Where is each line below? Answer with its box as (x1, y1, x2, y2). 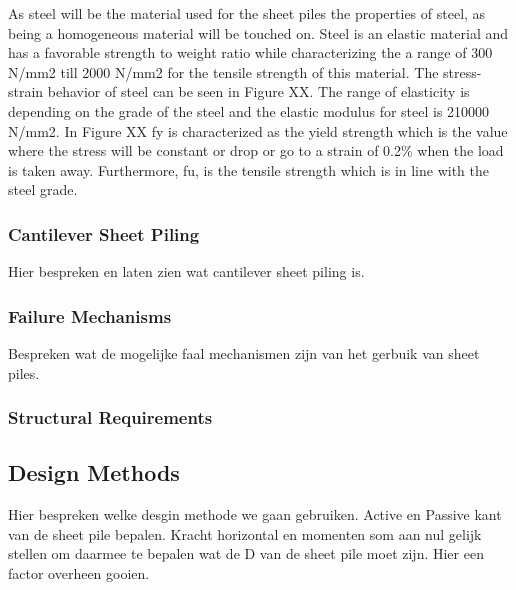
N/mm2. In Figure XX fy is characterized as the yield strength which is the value (8, 120, 508, 141)
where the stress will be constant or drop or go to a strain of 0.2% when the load (8, 140, 504, 161)
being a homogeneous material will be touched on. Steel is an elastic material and (8, 22, 509, 43)
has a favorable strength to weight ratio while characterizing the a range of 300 (8, 42, 493, 63)
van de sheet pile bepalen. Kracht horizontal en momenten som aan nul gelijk (8, 523, 482, 544)
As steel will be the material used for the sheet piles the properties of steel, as (8, 3, 486, 23)
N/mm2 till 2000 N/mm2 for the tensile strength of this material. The (8, 61, 439, 82)
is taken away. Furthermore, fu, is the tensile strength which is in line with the (8, 159, 490, 180)
